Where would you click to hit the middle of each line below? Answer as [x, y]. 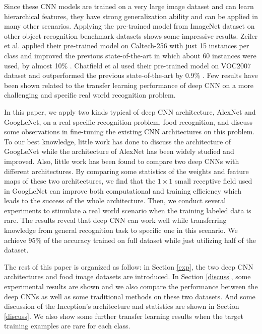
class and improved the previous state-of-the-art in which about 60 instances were [130, 55]
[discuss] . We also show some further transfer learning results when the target [124, 316]
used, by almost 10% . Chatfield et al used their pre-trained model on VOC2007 [127, 65]
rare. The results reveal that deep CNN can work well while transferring [115, 220]
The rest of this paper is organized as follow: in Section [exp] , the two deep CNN [129, 266]
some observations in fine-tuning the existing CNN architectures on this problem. [129, 132]
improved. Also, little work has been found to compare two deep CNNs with [122, 161]
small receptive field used [213, 181]
